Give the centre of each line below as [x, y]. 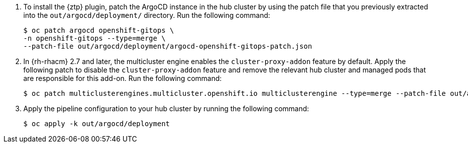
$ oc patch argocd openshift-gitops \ [99, 30]
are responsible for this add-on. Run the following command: [123, 78]
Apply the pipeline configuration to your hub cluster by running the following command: [166, 109]
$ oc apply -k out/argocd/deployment [97, 124]
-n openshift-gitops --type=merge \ [95, 38]
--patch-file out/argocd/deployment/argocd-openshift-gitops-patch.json [168, 46]
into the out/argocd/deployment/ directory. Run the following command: [147, 15]
